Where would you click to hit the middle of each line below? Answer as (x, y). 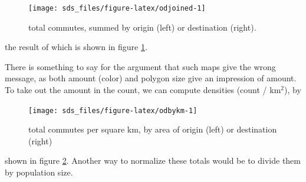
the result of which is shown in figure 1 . (76, 47)
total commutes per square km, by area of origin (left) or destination (153, 129)
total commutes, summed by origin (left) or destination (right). (142, 27)
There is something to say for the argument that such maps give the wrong (140, 66)
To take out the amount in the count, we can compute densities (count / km (143, 90)
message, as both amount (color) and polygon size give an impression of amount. (151, 78)
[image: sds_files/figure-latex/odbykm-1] (113, 110)
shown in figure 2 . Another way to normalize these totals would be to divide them (153, 161)
